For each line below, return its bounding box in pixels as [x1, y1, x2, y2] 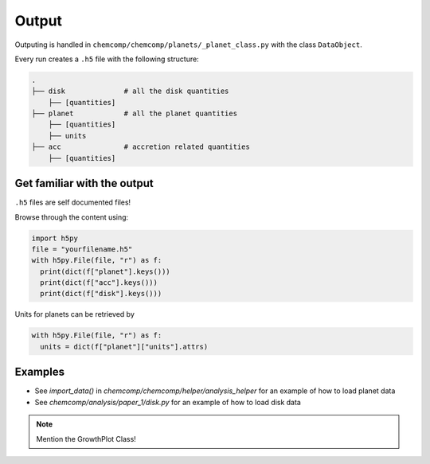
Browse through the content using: [14, 212, 129, 222]
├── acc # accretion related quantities [31, 142, 250, 151]
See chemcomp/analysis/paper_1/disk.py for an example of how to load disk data [34, 397, 302, 407]
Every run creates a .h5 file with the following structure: [14, 54, 199, 64]
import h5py [31, 233, 79, 243]
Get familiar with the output [14, 177, 154, 190]
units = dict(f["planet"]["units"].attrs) [40, 342, 209, 351]
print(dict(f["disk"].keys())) [40, 289, 162, 298]
